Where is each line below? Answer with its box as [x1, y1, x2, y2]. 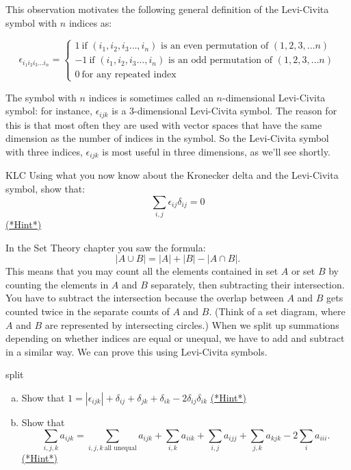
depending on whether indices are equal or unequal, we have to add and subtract [5, 331, 345, 345]
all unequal [104, 444, 137, 452]
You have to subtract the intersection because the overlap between [5, 290, 284, 305]
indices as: [68, 15, 112, 29]
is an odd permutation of [168, 55, 273, 66]
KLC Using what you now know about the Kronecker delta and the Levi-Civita [5, 168, 339, 182]
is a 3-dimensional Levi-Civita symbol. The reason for [112, 103, 337, 118]
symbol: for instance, [5, 103, 92, 118]
